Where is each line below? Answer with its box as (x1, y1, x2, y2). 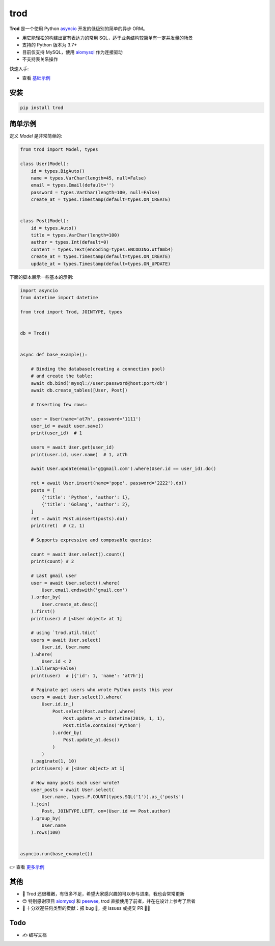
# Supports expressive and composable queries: (31, 537, 152, 543)
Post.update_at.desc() (63, 737, 120, 743)
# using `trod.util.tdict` (31, 630, 99, 636)
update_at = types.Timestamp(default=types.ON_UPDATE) (31, 260, 171, 267)
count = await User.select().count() (31, 551, 125, 558)
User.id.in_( (41, 701, 74, 707)
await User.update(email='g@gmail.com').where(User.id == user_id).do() (31, 466, 216, 471)
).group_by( (31, 816, 61, 821)
